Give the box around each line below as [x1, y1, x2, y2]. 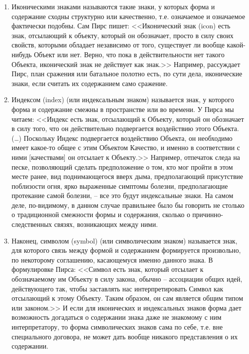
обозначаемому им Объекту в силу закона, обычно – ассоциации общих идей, [11, 274, 243, 284]
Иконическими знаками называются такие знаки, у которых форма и [11, 1, 215, 11]
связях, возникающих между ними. [54, 219, 158, 229]
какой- [227, 40, 246, 50]
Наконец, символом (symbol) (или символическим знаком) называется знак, [11, 235, 238, 245]
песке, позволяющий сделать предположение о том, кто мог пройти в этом [11, 161, 233, 172]
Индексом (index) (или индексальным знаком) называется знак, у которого [11, 94, 234, 105]
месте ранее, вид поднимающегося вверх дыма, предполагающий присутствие [11, 171, 243, 181]
